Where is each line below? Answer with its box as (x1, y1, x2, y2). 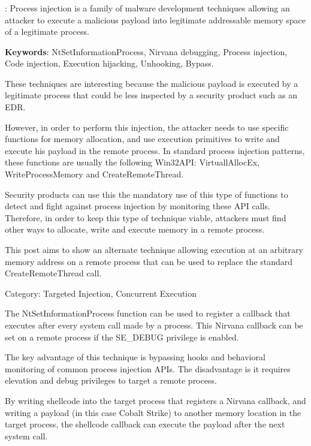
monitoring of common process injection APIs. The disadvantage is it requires (5, 362, 291, 375)
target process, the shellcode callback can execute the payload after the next (5, 418, 285, 430)
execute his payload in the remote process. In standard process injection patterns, (5, 144, 305, 156)
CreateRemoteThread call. (5, 267, 102, 279)
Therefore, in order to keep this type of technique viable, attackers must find (5, 211, 286, 224)
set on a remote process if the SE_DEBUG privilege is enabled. (5, 330, 239, 343)
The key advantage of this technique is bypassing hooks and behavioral (5, 351, 265, 363)
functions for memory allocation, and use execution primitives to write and (5, 132, 280, 145)
